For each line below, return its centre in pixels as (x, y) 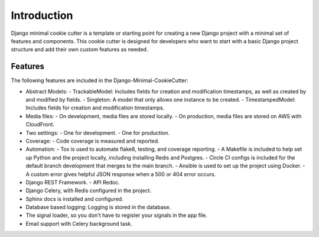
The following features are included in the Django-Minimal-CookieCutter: (100, 80)
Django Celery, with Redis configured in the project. (89, 191)
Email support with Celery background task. (79, 223)
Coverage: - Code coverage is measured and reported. (92, 141)
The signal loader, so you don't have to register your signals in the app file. (117, 215)
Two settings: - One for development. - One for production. (98, 132)
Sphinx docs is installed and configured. (74, 199)
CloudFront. (40, 125)
